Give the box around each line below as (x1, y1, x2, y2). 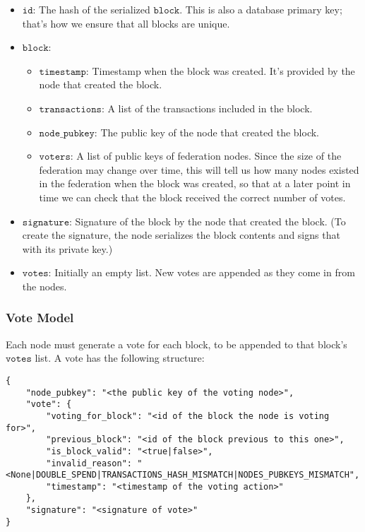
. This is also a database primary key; (179, 2, 342, 16)
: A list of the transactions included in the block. (101, 100, 313, 115)
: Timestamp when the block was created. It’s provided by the (85, 63, 355, 78)
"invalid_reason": (46, 458, 132, 468)
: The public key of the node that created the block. (94, 124, 320, 139)
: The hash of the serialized (32, 2, 150, 16)
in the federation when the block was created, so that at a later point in (39, 176, 351, 191)
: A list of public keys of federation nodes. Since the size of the (70, 148, 342, 163)
